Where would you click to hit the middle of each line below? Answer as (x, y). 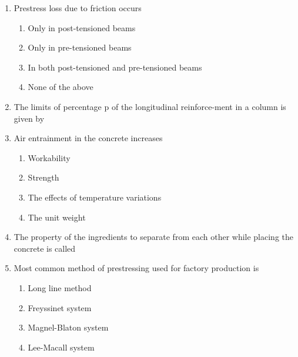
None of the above (61, 87)
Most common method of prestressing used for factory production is (136, 268)
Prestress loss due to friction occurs (78, 8)
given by (29, 118)
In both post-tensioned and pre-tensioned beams (115, 67)
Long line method (60, 287)
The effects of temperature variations (95, 197)
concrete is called (45, 248)
